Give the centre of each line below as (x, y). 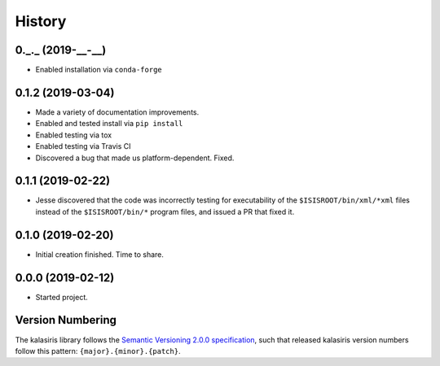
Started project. (62, 297)
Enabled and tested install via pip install (109, 124)
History (41, 21)
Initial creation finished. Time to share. (100, 254)
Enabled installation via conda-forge (99, 70)
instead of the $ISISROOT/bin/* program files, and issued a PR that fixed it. (165, 211)
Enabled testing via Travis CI (83, 146)
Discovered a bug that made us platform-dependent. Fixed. (135, 158)
